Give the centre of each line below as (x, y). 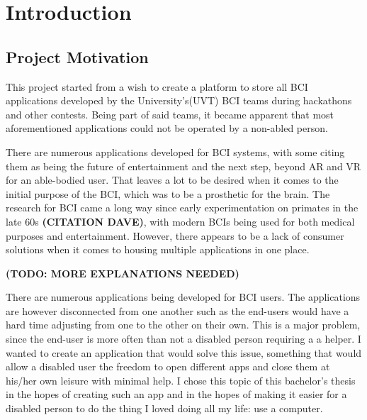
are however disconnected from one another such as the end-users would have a (177, 310)
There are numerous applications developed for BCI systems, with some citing (175, 151)
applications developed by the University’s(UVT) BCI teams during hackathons (179, 100)
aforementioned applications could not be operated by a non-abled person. (167, 128)
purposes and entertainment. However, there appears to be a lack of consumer (175, 235)
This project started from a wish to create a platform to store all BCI (157, 86)
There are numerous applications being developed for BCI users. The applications (183, 297)
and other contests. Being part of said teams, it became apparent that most (170, 114)
